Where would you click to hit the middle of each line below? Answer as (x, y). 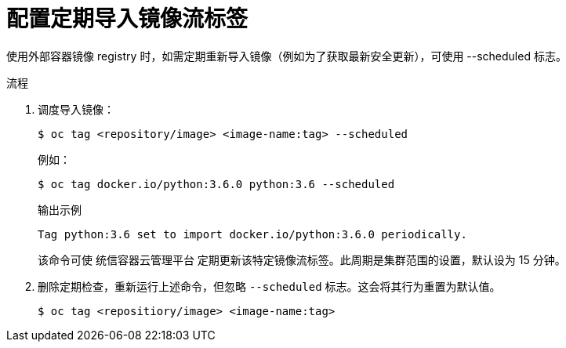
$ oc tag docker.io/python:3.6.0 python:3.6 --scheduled (216, 184)
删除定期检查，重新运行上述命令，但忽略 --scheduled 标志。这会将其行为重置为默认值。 (269, 286)
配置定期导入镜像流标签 (127, 19)
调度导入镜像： (76, 109)
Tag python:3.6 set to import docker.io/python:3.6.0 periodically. (252, 234)
